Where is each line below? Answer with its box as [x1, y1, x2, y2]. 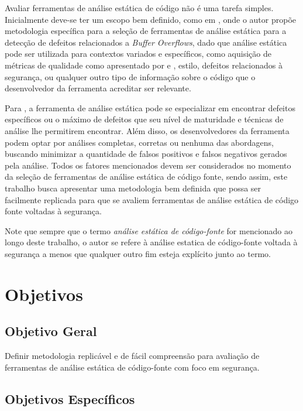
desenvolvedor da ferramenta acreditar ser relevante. [5, 82, 191, 94]
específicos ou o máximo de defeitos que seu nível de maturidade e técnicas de [5, 113, 284, 125]
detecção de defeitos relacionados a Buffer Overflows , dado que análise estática [5, 36, 287, 48]
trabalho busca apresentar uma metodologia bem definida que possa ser [5, 181, 261, 194]
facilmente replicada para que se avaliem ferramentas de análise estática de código [5, 193, 299, 205]
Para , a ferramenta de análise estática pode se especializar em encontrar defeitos [5, 101, 295, 114]
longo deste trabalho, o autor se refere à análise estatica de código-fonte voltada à [5, 236, 298, 248]
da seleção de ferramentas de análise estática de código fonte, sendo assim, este [5, 170, 288, 183]
